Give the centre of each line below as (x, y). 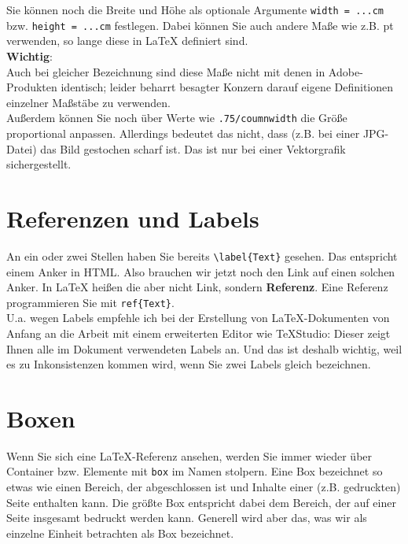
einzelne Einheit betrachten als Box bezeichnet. (120, 533)
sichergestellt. (39, 164)
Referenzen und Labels (133, 218)
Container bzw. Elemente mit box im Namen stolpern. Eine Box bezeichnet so (195, 471)
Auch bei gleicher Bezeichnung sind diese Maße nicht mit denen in (166, 71)
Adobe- (346, 71)
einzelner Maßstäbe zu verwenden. (88, 102)
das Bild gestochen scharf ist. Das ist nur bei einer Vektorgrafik (193, 148)
